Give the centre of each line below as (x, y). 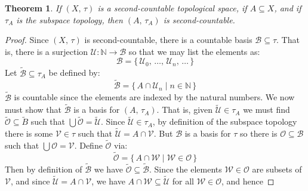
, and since (30, 181)
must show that (33, 110)
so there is (259, 133)
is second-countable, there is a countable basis (168, 40)
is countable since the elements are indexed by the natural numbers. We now (154, 97)
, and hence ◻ (248, 181)
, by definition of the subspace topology (225, 121)
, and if (288, 8)
